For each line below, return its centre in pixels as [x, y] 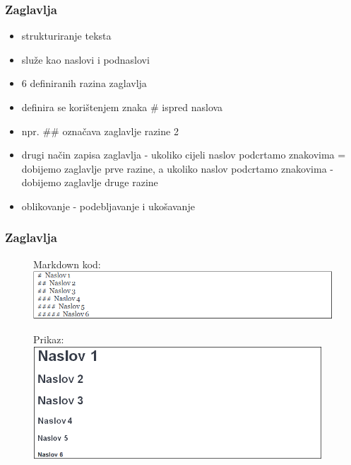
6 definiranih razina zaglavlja [84, 83]
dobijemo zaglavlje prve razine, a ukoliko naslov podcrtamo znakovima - [177, 168]
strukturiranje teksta [66, 36]
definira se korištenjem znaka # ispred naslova [122, 107]
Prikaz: [49, 339]
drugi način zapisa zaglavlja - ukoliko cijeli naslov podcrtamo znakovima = [184, 155]
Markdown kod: [67, 264]
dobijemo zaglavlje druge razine [90, 182]
